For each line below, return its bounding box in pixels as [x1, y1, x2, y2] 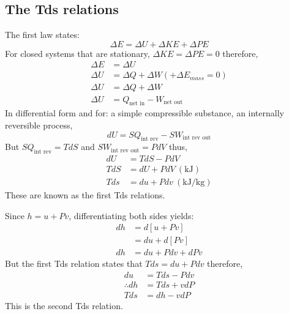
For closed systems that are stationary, [5, 47, 150, 59]
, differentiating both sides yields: [69, 209, 194, 222]
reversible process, [5, 118, 73, 131]
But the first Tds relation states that [5, 257, 143, 270]
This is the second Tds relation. [5, 299, 123, 312]
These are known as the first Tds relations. [5, 189, 165, 201]
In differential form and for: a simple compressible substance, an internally [5, 107, 284, 119]
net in [129, 100, 145, 107]
